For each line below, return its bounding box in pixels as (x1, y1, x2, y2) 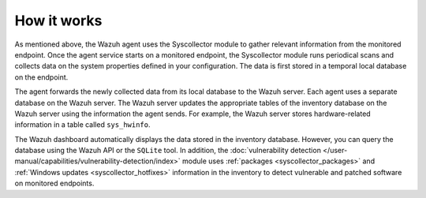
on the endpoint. (14, 72, 69, 82)
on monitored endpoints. (14, 178, 95, 189)
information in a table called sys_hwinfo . (14, 120, 151, 129)
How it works (14, 12, 103, 29)
